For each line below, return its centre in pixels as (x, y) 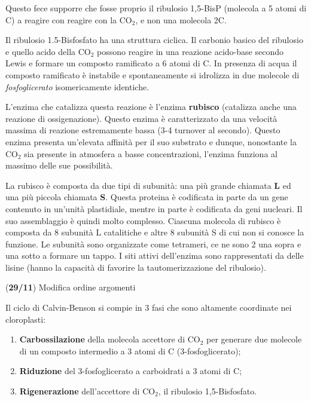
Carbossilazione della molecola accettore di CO (110, 339)
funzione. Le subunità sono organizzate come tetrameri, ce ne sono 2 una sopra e (153, 244)
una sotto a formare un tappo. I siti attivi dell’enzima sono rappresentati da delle (155, 255)
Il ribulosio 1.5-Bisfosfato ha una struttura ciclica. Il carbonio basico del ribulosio (154, 40)
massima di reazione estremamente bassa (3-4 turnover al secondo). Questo (143, 130)
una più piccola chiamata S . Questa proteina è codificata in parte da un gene (147, 197)
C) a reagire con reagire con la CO (69, 19)
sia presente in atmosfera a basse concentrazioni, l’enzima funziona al (151, 153)
